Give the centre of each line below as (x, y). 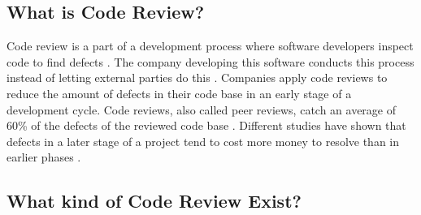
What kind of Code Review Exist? (154, 201)
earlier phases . (44, 157)
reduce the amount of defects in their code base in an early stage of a (179, 93)
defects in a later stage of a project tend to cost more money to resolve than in (203, 141)
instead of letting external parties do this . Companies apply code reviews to (197, 77)
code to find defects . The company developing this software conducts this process (210, 61)
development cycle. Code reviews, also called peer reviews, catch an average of (202, 109)
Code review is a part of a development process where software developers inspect (210, 46)
